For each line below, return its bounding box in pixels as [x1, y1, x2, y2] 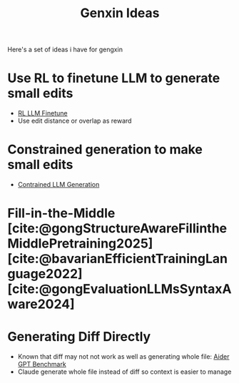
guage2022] [7, 266, 83, 282]
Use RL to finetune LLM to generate [7, 70, 220, 86]
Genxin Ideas [80, 5, 160, 21]
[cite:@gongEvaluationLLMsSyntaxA [7, 281, 232, 297]
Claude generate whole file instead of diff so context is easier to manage [17, 367, 232, 376]
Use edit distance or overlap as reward [17, 116, 132, 126]
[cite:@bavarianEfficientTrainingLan [7, 251, 228, 267]
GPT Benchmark [17, 360, 66, 369]
